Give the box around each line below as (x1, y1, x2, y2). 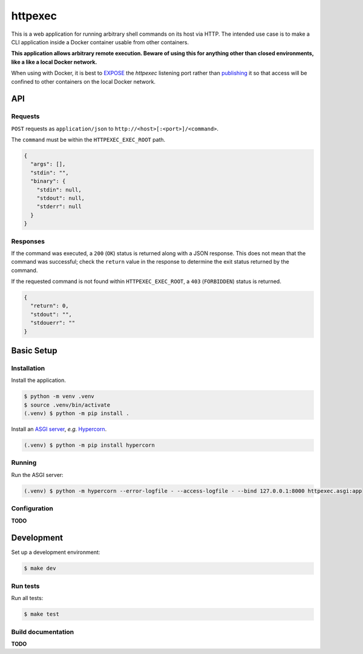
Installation (11, 364, 45, 372)
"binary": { (30, 178, 66, 185)
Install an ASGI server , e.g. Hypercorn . (11, 425, 107, 433)
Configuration (11, 504, 54, 513)
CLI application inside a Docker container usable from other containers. (11, 38, 189, 45)
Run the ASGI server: (11, 471, 64, 478)
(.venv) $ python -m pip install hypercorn (24, 442, 155, 449)
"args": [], (30, 161, 66, 168)
